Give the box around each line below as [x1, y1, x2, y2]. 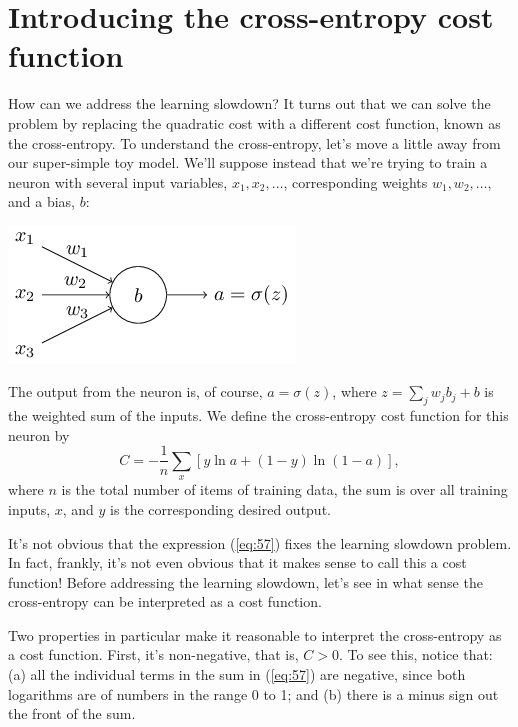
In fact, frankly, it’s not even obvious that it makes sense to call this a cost [8, 552, 467, 573]
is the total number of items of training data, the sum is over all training [61, 479, 508, 500]
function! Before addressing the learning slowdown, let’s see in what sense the [8, 571, 483, 592]
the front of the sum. [8, 703, 136, 724]
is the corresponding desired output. [110, 498, 331, 519]
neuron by [8, 424, 70, 445]
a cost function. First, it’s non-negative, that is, [8, 644, 299, 665]
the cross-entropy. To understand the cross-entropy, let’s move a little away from [8, 132, 501, 153]
